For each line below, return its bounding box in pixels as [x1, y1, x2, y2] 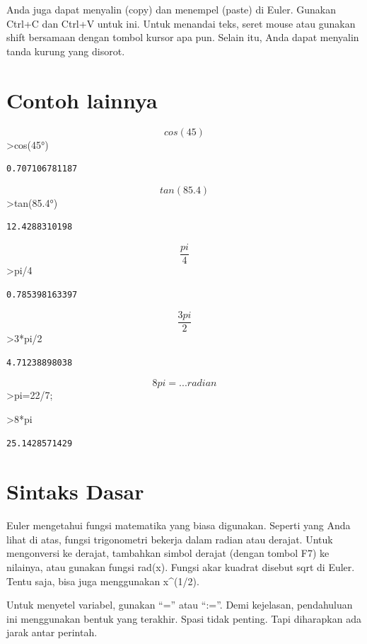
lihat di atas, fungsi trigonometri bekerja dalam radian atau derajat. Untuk [6, 531, 333, 546]
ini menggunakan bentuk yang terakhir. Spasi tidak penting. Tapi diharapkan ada [6, 611, 361, 626]
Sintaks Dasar [6, 477, 144, 506]
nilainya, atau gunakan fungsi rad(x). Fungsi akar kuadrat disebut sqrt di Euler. [6, 560, 355, 575]
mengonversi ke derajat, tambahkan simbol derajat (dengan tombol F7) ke [6, 546, 330, 560]
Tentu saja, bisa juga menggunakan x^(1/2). [6, 573, 199, 588]
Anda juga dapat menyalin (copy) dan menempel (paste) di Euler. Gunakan [6, 2, 336, 16]
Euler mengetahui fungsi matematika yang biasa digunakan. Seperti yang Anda [6, 518, 351, 533]
